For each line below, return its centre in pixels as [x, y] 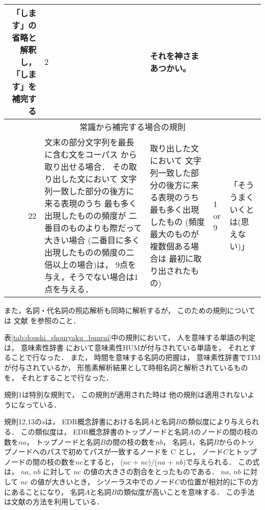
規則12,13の [23, 422]
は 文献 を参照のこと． [42, 320]
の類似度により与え [213, 422]
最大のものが [175, 234]
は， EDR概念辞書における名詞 [97, 422]
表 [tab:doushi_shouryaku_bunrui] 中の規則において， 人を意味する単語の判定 [130, 337]
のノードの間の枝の [226, 431]
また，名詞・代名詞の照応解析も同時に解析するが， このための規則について [130, 310]
